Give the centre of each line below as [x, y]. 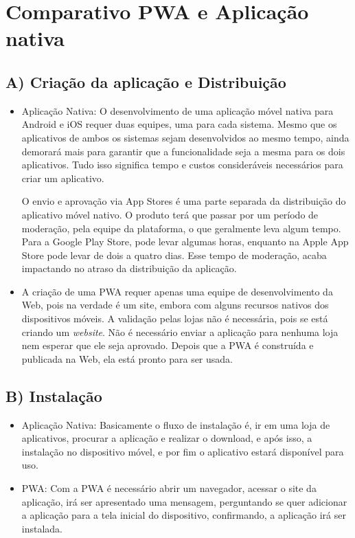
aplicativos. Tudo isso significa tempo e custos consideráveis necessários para [182, 165]
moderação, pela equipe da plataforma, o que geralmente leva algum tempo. [181, 228]
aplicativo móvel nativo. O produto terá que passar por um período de [170, 214]
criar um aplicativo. [63, 178]
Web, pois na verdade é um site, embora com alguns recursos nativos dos [175, 305]
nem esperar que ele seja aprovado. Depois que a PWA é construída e [168, 345]
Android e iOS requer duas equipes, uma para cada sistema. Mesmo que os [179, 124]
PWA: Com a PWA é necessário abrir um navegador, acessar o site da [169, 488]
